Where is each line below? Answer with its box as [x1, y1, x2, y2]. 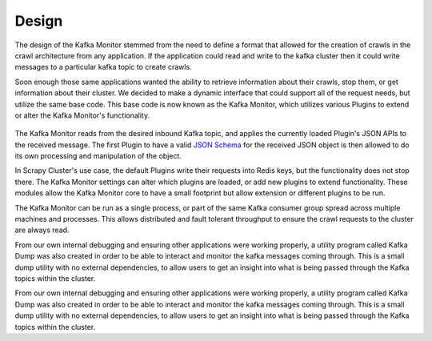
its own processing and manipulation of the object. [14, 151, 182, 161]
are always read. [14, 225, 70, 235]
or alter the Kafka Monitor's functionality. [14, 110, 150, 120]
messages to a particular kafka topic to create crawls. [14, 62, 192, 72]
